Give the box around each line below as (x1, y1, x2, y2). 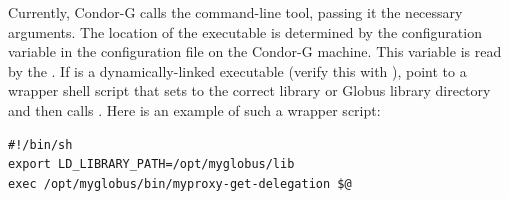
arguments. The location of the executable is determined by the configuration (8, 21, 482, 42)
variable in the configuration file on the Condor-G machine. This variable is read (8, 41, 502, 62)
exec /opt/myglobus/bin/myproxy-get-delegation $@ (8, 176, 352, 191)
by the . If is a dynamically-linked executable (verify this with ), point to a (8, 60, 467, 81)
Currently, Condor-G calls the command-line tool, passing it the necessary (8, 2, 463, 22)
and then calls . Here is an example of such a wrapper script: (8, 99, 381, 120)
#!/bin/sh (8, 137, 73, 152)
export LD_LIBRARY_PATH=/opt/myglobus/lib (8, 157, 295, 172)
